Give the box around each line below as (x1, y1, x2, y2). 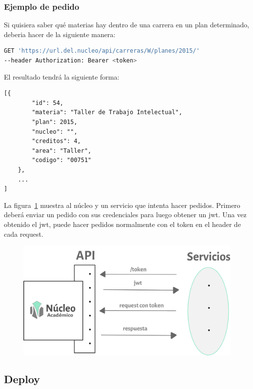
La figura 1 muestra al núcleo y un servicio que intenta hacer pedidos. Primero (4, 200, 240, 210)
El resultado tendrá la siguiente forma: (4, 71, 120, 82)
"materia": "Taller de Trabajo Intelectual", (32, 109, 183, 116)
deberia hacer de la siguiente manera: (4, 29, 116, 39)
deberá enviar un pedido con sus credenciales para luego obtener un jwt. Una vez (4, 209, 247, 220)
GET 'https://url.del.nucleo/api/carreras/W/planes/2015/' (4, 47, 200, 55)
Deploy (4, 371, 40, 386)
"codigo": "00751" (32, 157, 91, 164)
